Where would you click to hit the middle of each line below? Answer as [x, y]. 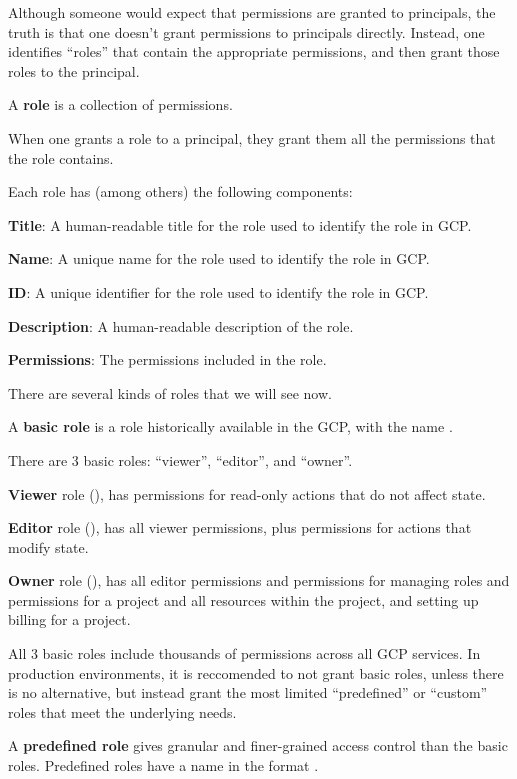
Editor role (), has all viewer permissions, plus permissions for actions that [240, 527]
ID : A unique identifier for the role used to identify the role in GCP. [218, 291]
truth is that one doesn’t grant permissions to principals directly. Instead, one [246, 31]
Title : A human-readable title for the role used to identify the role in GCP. [240, 224]
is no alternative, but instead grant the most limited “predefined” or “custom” [248, 692]
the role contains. [61, 157]
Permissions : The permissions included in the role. [167, 359]
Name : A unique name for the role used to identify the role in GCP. [219, 258]
